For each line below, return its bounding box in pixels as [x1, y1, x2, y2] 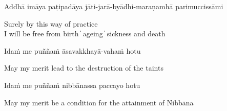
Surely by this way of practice [4, 18, 98, 29]
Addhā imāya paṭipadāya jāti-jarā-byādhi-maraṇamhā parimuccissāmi [4, 1, 223, 11]
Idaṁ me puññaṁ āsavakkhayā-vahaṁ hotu [4, 45, 141, 56]
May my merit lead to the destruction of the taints [4, 62, 163, 73]
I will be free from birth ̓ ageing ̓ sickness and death [4, 28, 166, 39]
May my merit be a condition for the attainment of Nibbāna [4, 97, 194, 107]
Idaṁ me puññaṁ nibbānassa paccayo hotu [4, 79, 140, 90]
